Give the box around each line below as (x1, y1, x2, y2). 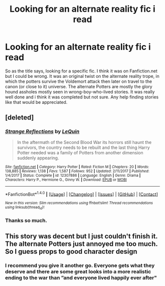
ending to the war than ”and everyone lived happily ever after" (5, 274, 157, 281)
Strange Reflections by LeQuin (5, 128, 80, 135)
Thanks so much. (5, 217, 48, 224)
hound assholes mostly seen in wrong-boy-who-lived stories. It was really (5, 89, 155, 95)
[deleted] (5, 114, 34, 122)
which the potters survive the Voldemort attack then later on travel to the (5, 78, 152, 84)
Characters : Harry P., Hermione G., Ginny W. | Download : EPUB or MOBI (5, 177, 127, 182)
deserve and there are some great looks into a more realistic (5, 268, 151, 275)
